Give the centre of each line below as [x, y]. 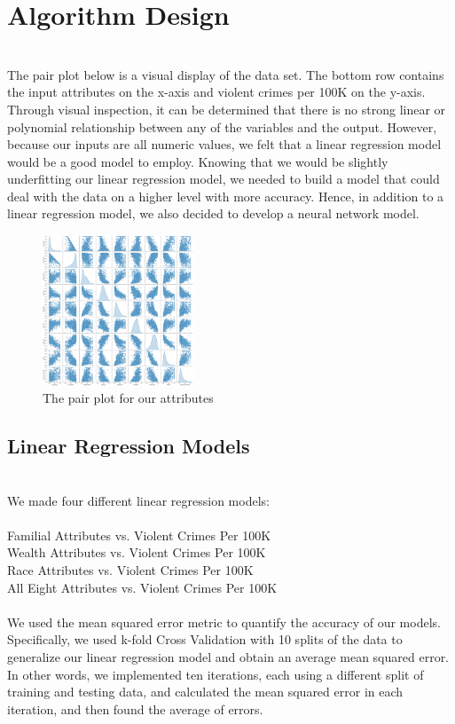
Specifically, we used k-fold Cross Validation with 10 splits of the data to [205, 639]
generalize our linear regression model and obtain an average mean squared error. [228, 656]
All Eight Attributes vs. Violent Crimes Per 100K [142, 587]
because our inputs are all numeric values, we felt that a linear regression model [224, 144]
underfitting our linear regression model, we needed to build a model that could [224, 179]
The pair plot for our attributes [128, 398]
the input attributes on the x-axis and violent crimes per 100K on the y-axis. [216, 92]
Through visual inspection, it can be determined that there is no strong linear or [227, 109]
